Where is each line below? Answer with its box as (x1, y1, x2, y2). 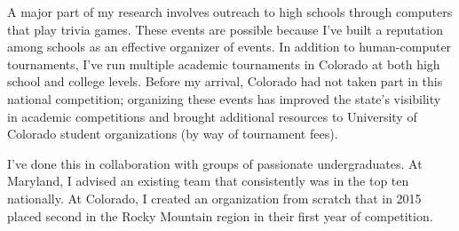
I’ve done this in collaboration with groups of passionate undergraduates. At (7, 154, 423, 172)
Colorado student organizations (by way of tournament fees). (7, 124, 338, 143)
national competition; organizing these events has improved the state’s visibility (7, 89, 441, 108)
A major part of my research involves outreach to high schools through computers (7, 3, 453, 20)
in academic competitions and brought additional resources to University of (7, 107, 417, 125)
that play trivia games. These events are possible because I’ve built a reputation (7, 20, 443, 38)
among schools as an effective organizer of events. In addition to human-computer (7, 37, 452, 56)
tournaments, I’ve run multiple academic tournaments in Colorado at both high (7, 54, 440, 73)
